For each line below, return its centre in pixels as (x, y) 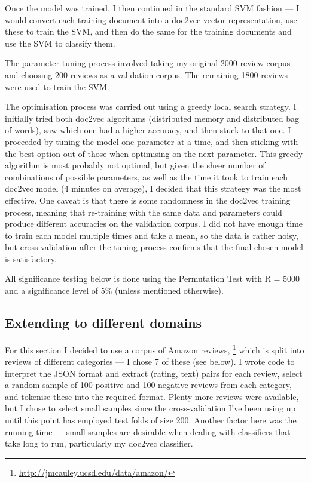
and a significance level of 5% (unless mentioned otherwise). (114, 290)
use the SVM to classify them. (60, 43)
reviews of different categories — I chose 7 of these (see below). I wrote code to (150, 362)
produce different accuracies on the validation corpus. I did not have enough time (154, 224)
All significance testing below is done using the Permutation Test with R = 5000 (153, 279)
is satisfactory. (31, 258)
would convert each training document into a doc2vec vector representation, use (151, 19)
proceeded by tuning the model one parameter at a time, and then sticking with (152, 141)
